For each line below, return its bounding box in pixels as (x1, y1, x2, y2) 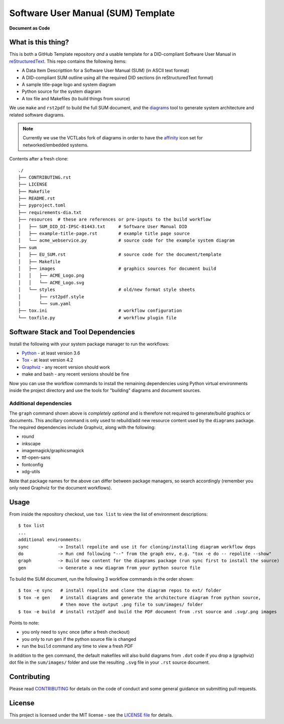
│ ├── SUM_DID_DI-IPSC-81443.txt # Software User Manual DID (18, 224, 187, 229)
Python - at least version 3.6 (22, 350, 80, 356)
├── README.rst (18, 196, 56, 202)
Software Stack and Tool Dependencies (9, 327, 135, 336)
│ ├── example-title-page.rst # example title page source (18, 231, 190, 237)
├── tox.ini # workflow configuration (18, 308, 182, 313)
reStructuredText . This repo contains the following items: (9, 58, 127, 64)
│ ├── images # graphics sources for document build (18, 266, 216, 271)
